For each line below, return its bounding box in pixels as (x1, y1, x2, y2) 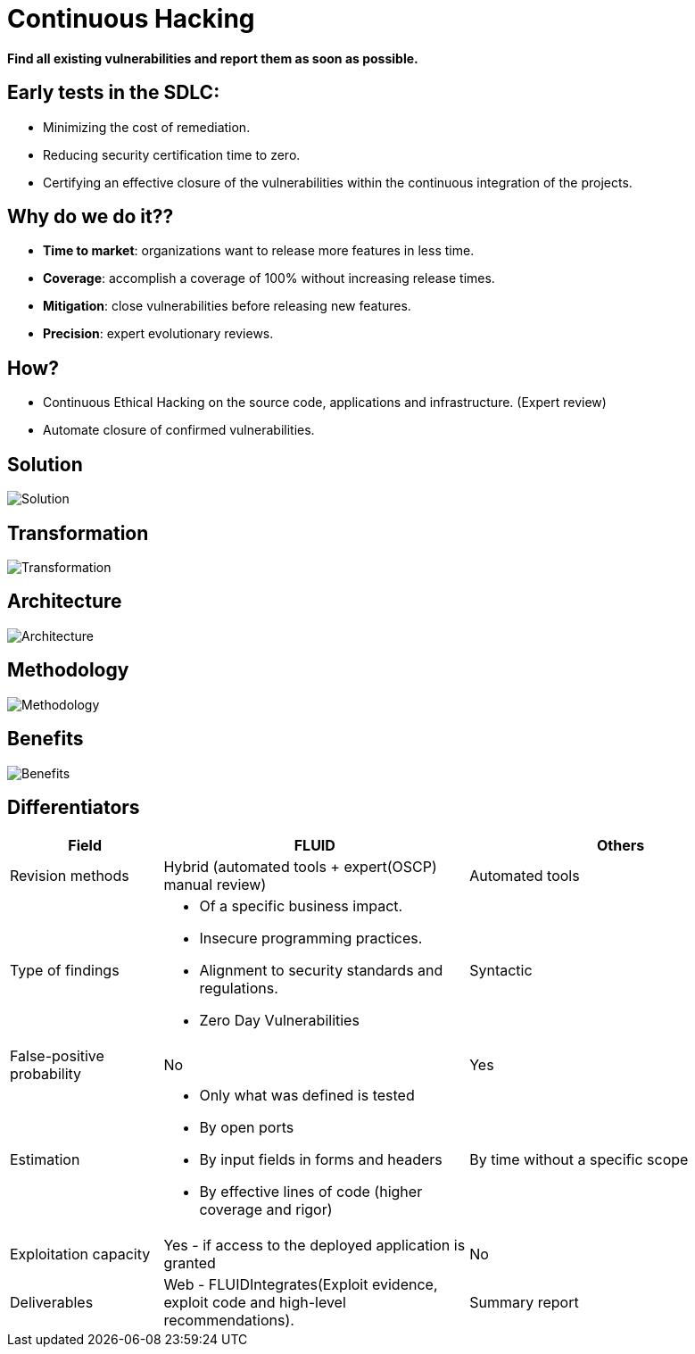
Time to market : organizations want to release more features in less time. (43, 243, 475, 259)
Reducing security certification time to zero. (43, 146, 301, 162)
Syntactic (469, 961, 533, 980)
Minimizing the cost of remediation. (43, 119, 251, 135)
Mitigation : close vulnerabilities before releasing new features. (43, 298, 411, 314)
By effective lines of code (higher (199, 1183, 423, 1201)
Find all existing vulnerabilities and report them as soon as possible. (7, 50, 418, 66)
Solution (7, 453, 83, 476)
